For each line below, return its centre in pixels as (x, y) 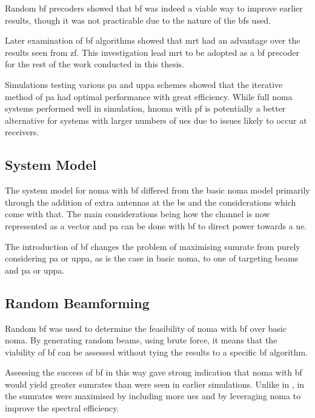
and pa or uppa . (35, 270)
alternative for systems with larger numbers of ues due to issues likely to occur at (156, 120)
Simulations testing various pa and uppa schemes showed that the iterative (144, 84)
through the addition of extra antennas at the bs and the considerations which (151, 202)
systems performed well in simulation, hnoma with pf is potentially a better (145, 108)
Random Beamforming (77, 302)
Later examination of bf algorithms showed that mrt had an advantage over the (153, 40)
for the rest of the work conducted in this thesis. (94, 64)
